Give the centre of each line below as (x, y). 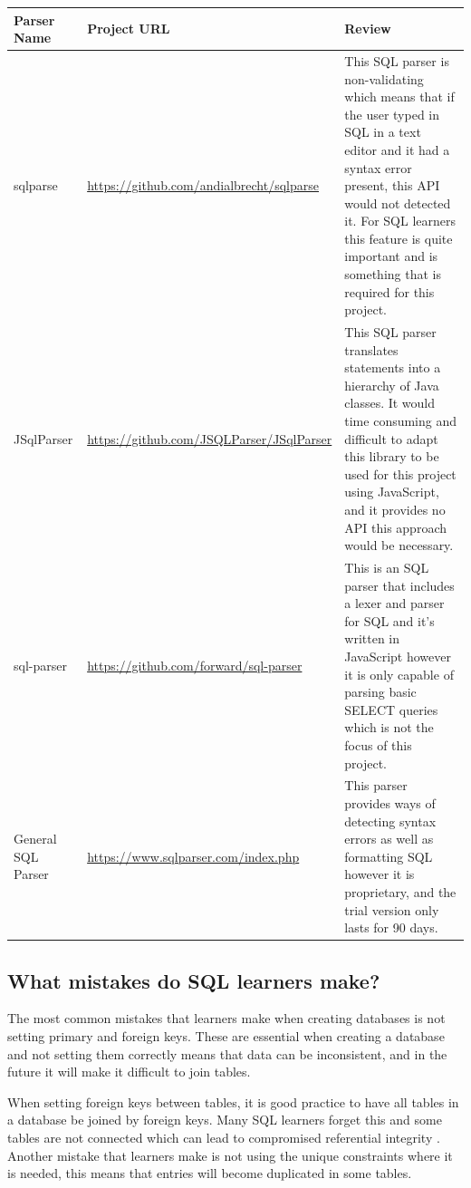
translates (371, 349)
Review (368, 29)
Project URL (129, 29)
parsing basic (380, 692)
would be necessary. (399, 545)
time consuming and (401, 421)
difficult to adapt (391, 438)
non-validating (384, 78)
